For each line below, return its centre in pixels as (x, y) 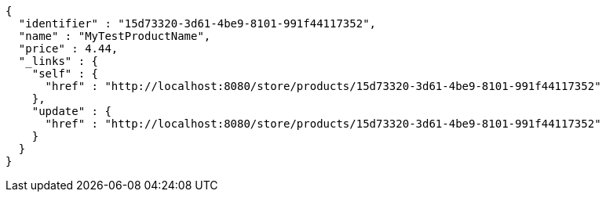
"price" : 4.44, (68, 49)
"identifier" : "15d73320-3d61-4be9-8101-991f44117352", (197, 23)
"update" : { (71, 111)
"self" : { (65, 74)
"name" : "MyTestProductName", (115, 36)
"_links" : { (58, 61)
